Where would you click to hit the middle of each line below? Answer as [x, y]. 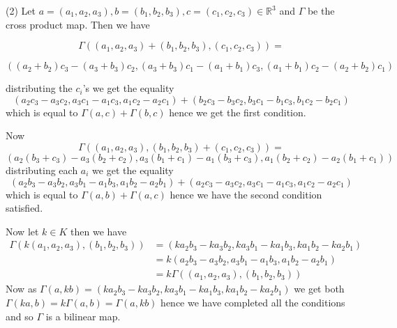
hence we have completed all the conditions [253, 303]
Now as [21, 289]
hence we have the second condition [246, 194]
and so [20, 316]
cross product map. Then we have [78, 24]
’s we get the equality [128, 88]
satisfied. [24, 208]
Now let [22, 231]
